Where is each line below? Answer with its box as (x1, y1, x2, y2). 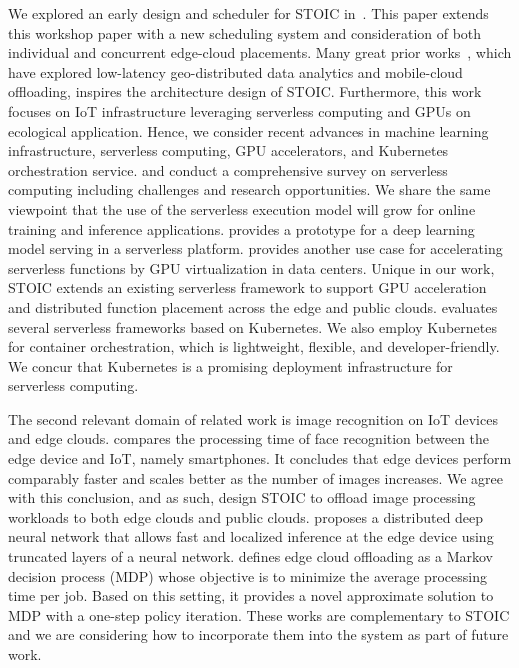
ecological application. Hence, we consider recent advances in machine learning (8, 120, 489, 141)
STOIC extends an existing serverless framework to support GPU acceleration (8, 277, 487, 298)
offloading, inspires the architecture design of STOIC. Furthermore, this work (8, 81, 482, 102)
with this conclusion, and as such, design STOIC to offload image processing (8, 487, 476, 508)
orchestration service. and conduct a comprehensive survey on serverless (8, 159, 448, 180)
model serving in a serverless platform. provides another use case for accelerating (8, 238, 503, 259)
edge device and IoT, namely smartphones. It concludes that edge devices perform (8, 448, 512, 469)
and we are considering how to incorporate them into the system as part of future (8, 624, 509, 645)
